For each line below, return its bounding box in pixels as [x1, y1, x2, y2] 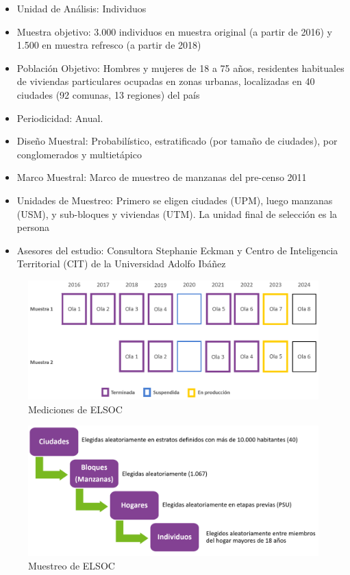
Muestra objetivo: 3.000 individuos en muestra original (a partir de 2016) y [16, 24, 332, 38]
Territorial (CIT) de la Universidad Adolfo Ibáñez [16, 256, 226, 271]
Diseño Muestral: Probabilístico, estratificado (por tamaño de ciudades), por [16, 134, 338, 148]
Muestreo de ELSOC [28, 558, 115, 572]
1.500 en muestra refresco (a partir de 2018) [16, 38, 201, 52]
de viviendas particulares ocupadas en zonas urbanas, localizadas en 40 [16, 74, 315, 88]
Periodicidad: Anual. [16, 110, 103, 125]
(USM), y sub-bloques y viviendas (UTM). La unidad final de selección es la [16, 206, 338, 221]
